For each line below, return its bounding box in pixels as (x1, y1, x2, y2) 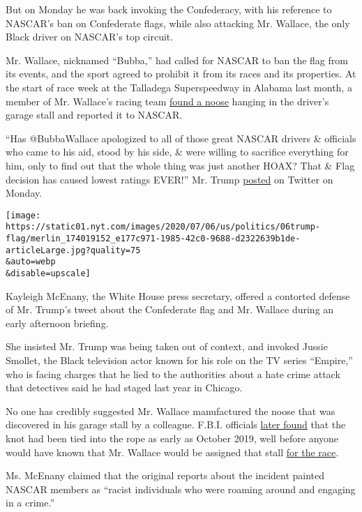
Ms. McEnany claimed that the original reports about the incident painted (6, 468, 325, 483)
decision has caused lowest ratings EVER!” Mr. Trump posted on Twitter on (6, 172, 333, 186)
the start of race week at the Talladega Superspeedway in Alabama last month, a (6, 80, 352, 94)
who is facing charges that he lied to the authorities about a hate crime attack (6, 366, 340, 381)
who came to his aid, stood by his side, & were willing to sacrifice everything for (6, 144, 349, 159)
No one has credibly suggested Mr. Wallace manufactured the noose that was (6, 403, 335, 418)
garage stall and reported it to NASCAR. (6, 107, 183, 122)
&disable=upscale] (6, 269, 91, 278)
